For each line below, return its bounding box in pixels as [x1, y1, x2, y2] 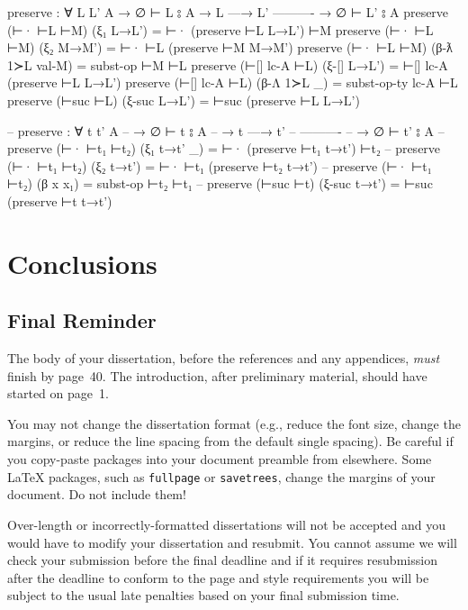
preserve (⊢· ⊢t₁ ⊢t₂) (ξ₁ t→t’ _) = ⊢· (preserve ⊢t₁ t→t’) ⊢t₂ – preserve [7, 139, 441, 158]
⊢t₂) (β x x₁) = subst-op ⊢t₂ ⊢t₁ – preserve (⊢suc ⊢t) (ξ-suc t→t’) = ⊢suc [7, 174, 433, 193]
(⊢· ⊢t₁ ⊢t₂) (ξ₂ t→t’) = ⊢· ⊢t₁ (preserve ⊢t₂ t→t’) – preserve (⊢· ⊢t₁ [7, 156, 432, 175]
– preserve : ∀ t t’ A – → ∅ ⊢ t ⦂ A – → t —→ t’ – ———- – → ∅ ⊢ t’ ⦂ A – [7, 121, 445, 140]
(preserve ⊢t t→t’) [7, 191, 112, 210]
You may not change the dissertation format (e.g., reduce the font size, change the [7, 414, 461, 432]
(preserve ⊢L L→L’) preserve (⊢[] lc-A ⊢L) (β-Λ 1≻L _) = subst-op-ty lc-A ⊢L [7, 73, 458, 92]
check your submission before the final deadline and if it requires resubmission [7, 551, 437, 569]
